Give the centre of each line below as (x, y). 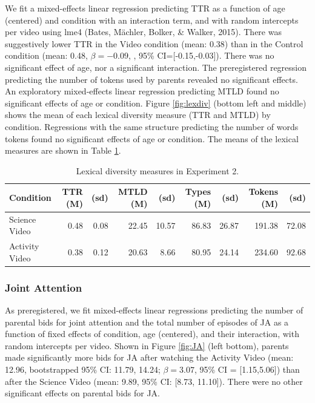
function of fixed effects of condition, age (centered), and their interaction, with (152, 334)
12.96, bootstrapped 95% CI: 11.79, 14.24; (83, 369)
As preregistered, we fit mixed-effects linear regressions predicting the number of (154, 310)
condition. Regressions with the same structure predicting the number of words (152, 126)
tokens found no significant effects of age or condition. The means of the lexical (152, 138)
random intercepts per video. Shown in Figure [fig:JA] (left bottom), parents (147, 345)
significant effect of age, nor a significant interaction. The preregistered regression (156, 67)
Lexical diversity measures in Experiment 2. (157, 170)
